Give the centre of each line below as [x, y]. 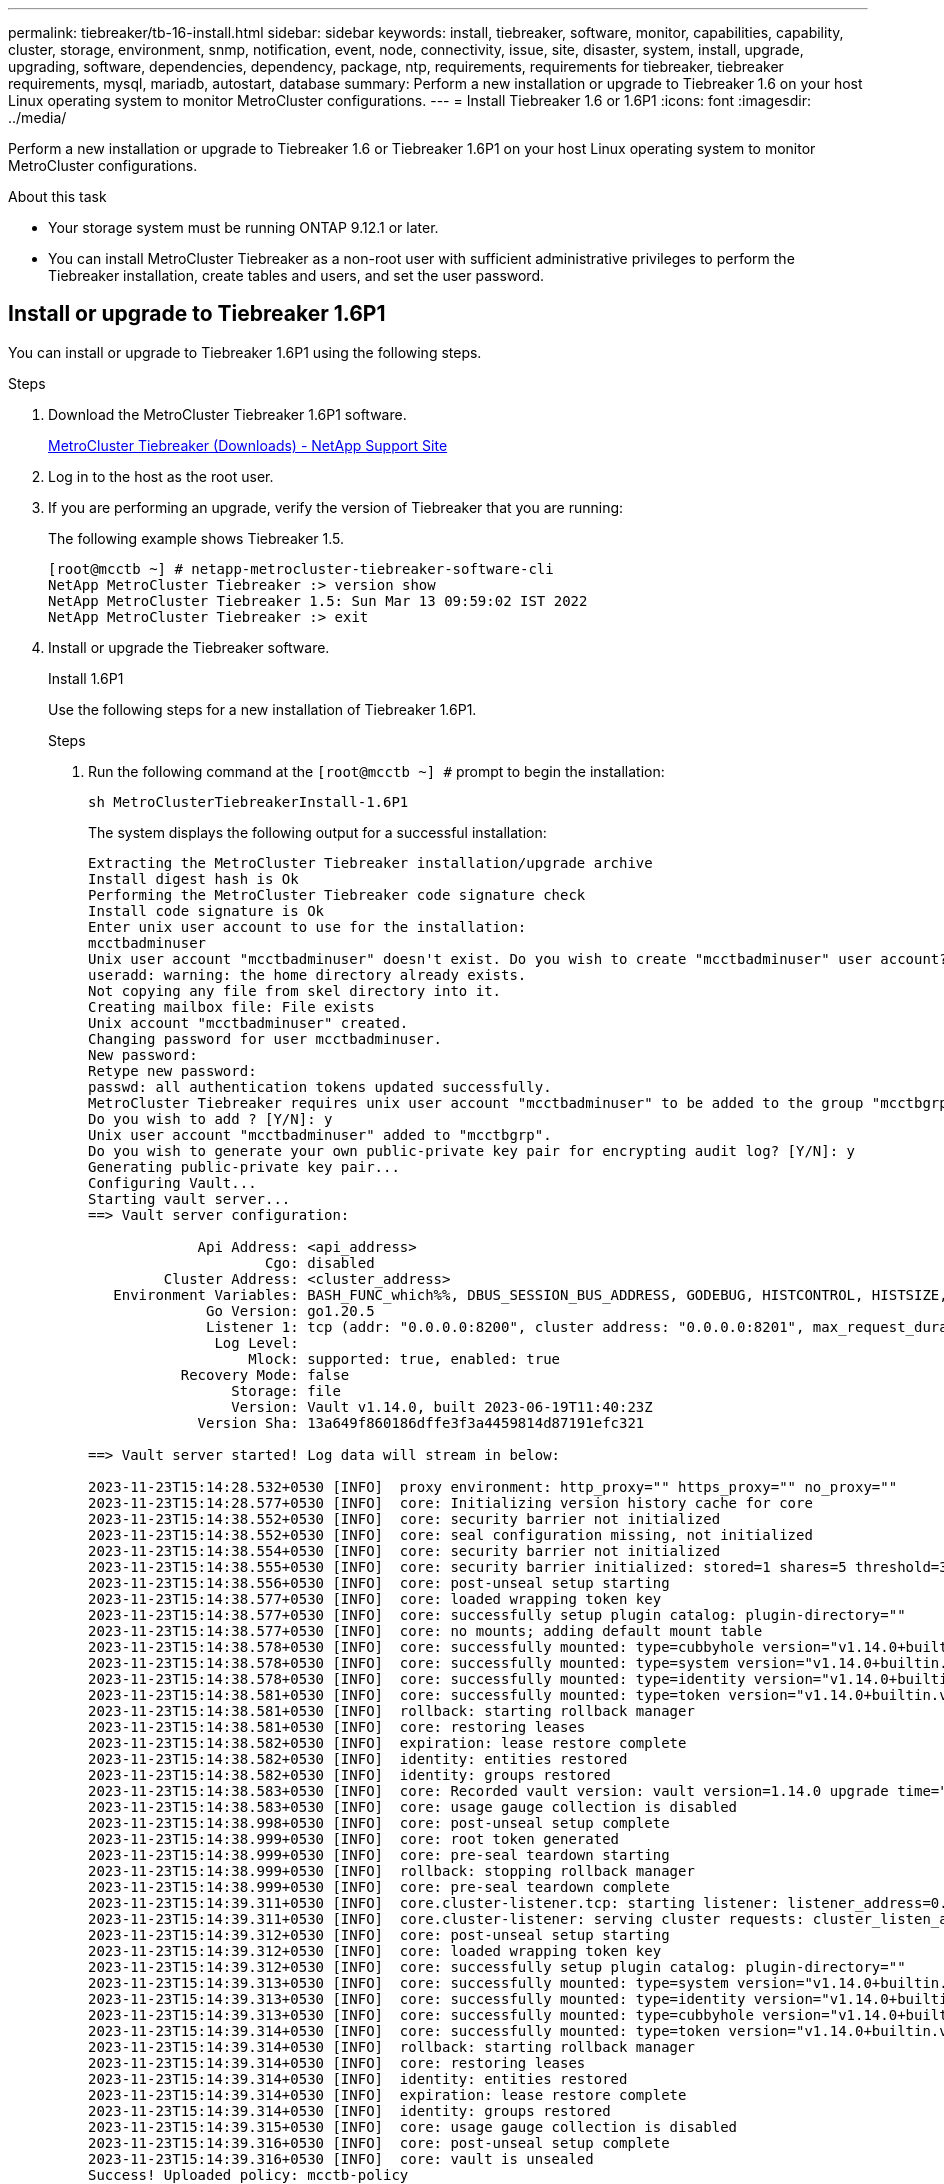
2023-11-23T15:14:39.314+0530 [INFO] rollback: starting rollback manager [391, 2046]
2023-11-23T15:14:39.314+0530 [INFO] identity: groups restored [349, 2110]
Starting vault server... [189, 1198]
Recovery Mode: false [265, 1374]
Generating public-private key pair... [244, 1166]
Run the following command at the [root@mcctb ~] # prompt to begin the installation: [376, 771]
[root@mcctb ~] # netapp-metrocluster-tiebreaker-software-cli [301, 568]
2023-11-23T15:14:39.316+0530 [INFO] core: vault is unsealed [341, 2158]
